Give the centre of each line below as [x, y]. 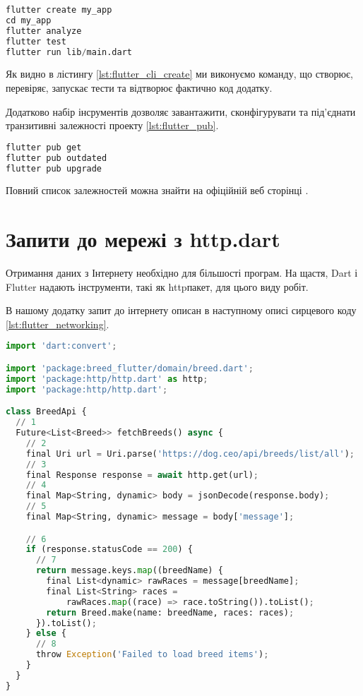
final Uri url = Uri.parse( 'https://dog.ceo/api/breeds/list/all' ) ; [190, 454]
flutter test [36, 41]
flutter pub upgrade [54, 168]
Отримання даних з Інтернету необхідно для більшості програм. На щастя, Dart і [182, 273]
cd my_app [29, 20]
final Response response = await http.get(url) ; [142, 475]
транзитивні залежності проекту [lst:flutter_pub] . [112, 125]
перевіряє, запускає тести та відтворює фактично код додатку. [139, 87]
